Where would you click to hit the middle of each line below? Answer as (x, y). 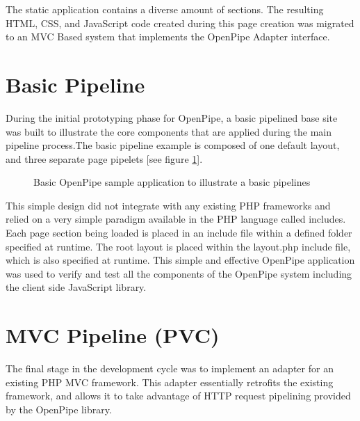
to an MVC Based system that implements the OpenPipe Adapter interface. (168, 37)
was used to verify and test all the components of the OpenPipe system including (179, 273)
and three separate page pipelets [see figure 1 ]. (104, 158)
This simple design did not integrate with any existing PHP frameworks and (168, 205)
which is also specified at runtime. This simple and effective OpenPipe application (180, 260)
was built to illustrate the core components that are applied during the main (169, 131)
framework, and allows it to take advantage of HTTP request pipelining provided (178, 396)
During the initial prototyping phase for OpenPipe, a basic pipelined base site (172, 117)
